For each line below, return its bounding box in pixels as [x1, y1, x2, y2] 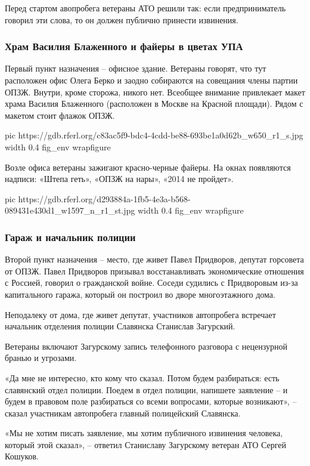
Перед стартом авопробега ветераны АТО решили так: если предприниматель [5, 2, 286, 14]
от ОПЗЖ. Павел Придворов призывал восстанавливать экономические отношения [5, 264, 304, 277]
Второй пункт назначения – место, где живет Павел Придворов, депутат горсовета [5, 253, 304, 266]
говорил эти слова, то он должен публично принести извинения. [5, 13, 238, 26]
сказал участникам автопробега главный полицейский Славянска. [5, 406, 241, 419]
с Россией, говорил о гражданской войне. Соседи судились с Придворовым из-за [5, 276, 298, 289]
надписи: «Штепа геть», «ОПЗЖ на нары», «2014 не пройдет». [5, 172, 234, 185]
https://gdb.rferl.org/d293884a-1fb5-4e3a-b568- [18, 192, 191, 205]
